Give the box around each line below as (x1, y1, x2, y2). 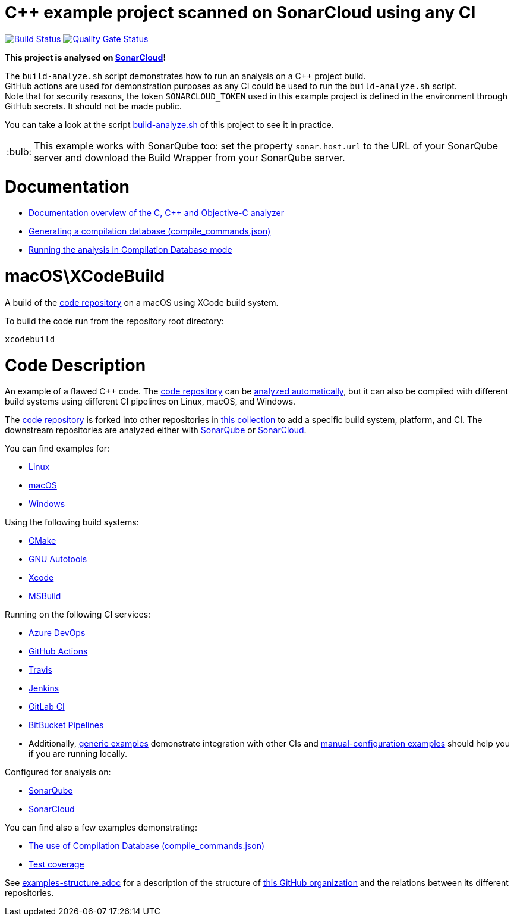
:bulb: (7, 145, 32, 158)
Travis (29, 665, 52, 675)
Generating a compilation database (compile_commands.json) (29, 226, 271, 237)
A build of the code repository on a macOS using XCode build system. (5, 297, 279, 308)
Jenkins (29, 683, 59, 694)
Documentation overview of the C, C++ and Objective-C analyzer (29, 208, 284, 218)
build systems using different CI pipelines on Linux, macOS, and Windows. (5, 396, 296, 407)
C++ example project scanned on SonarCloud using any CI (5, 2, 476, 23)
